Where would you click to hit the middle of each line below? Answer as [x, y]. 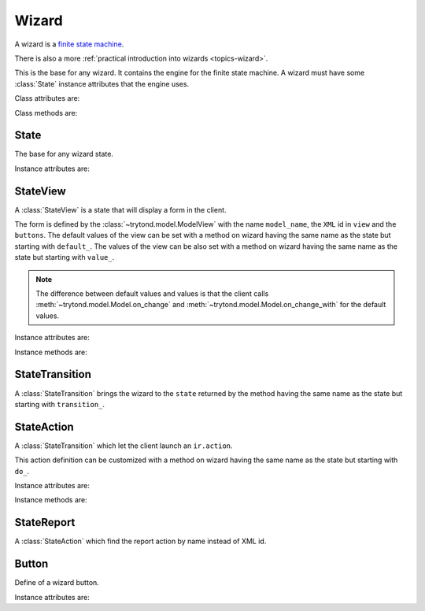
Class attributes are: [47, 98]
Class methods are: [46, 113]
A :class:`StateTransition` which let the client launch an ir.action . [124, 446]
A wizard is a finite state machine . [69, 44]
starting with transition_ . [60, 404]
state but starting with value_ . [65, 257]
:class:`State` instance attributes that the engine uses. [102, 83]
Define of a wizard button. [57, 583]
